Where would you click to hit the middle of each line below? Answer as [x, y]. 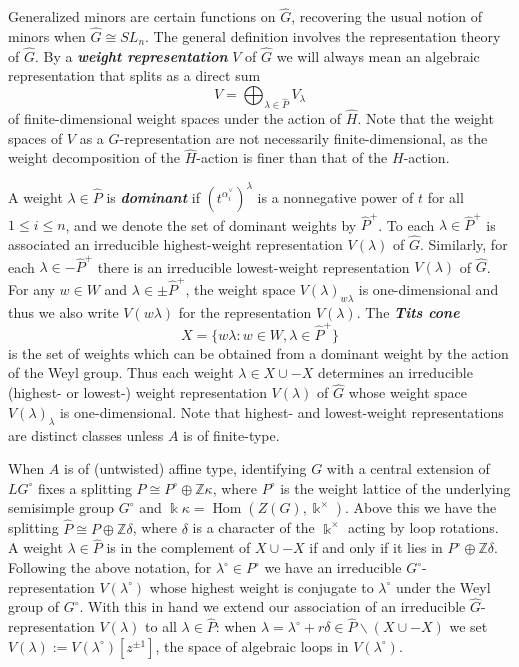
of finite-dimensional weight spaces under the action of [175, 118]
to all [161, 626]
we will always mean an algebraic [378, 55]
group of [34, 606]
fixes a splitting [85, 487]
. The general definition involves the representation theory [323, 36]
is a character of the [253, 527]
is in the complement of [178, 547]
